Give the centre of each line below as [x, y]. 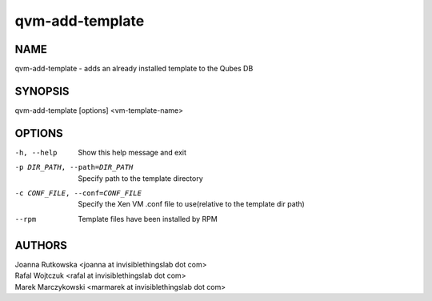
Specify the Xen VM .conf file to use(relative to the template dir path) [192, 204]
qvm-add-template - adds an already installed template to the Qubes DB [134, 69]
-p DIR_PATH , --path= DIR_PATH [74, 167]
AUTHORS [41, 245]
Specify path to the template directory [140, 178]
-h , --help [36, 153]
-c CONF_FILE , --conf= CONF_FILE [78, 193]
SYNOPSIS [42, 91]
